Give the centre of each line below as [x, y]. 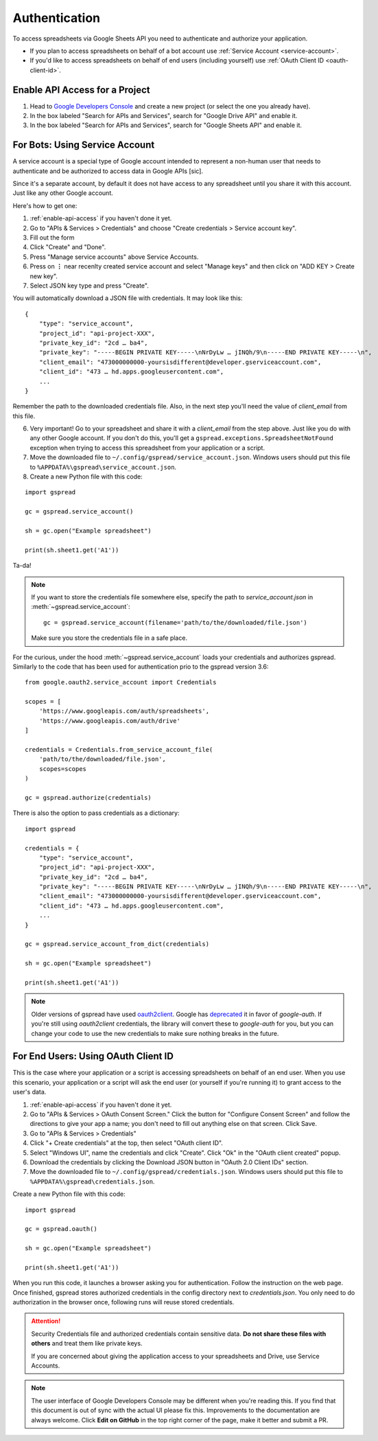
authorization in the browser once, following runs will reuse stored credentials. [123, 1302]
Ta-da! [22, 566]
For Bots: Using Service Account [84, 145]
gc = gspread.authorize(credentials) [88, 797]
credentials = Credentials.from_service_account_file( [119, 750]
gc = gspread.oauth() [61, 1229]
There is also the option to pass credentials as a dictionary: [96, 813]
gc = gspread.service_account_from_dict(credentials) [117, 944]
